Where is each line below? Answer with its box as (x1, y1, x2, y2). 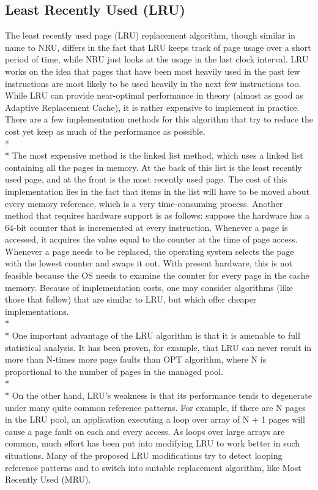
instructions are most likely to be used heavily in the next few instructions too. (5, 77, 301, 89)
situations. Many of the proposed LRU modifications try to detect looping (5, 448, 283, 461)
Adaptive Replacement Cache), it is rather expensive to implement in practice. (5, 100, 300, 113)
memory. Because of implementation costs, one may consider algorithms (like (5, 281, 293, 293)
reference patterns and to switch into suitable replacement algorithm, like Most (5, 461, 301, 473)
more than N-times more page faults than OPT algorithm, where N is (5, 353, 267, 366)
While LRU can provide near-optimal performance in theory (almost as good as (5, 89, 303, 102)
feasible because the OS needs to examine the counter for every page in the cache (5, 269, 309, 282)
